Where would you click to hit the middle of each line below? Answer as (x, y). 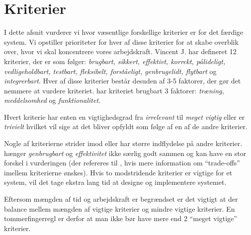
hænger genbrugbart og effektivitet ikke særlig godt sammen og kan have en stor (125, 153)
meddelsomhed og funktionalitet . (52, 100)
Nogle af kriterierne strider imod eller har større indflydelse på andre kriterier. (123, 143)
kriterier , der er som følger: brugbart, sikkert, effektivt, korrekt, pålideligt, (115, 61)
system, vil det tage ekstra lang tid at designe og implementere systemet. (115, 182)
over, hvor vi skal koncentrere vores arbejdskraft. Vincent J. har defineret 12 (120, 51)
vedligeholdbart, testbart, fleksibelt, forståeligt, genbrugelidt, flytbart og (110, 71)
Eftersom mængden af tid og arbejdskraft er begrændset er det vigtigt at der (121, 199)
